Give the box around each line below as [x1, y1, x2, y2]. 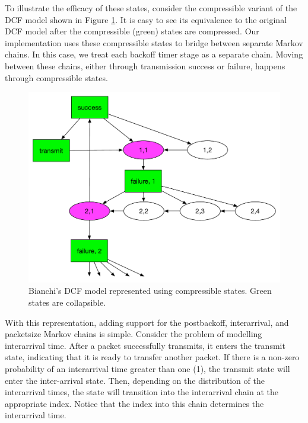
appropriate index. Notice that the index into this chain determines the [5, 397, 264, 409]
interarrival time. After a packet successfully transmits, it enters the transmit [5, 339, 285, 351]
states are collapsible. [28, 296, 106, 309]
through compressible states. [5, 71, 108, 84]
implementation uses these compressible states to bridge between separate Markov [5, 36, 303, 49]
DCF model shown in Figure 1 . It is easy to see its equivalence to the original [5, 13, 287, 25]
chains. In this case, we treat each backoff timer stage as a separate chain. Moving [5, 48, 303, 60]
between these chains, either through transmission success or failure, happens [5, 59, 285, 72]
